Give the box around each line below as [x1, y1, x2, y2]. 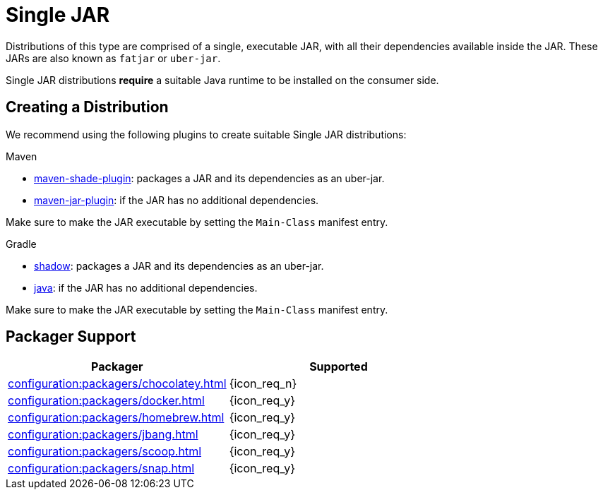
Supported [309, 359, 368, 374]
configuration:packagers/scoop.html [8, 444, 202, 459]
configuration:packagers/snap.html [8, 461, 195, 476]
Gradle [6, 237, 37, 250]
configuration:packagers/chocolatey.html [8, 376, 227, 391]
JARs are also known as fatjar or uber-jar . [6, 52, 221, 64]
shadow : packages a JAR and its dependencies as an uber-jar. [34, 259, 324, 272]
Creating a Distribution [6, 98, 169, 117]
